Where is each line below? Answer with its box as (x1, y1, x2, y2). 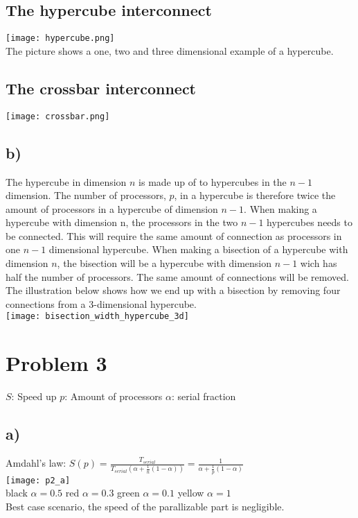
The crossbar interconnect (6, 77, 196, 98)
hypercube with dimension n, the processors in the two (6, 215, 238, 230)
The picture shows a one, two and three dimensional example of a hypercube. (6, 43, 334, 58)
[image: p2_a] (6, 475, 71, 485)
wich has (300, 256, 337, 270)
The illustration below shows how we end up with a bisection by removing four (6, 283, 341, 297)
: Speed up (11, 389, 57, 404)
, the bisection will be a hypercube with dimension (57, 256, 271, 270)
